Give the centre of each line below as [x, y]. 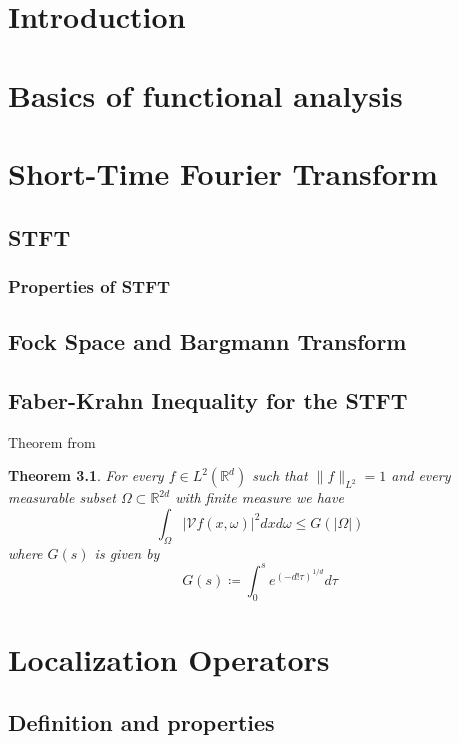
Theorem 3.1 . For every [86, 475]
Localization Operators [169, 658]
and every [421, 475]
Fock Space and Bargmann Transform [207, 341]
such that [280, 475]
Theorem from [52, 441]
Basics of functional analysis [205, 94]
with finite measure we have [259, 497]
